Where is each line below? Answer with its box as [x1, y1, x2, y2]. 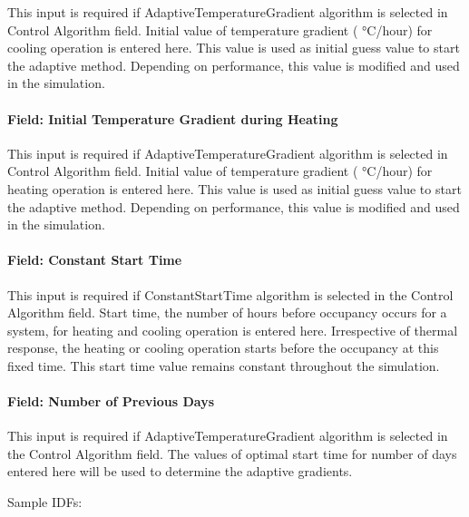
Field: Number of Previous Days [7, 392, 215, 411]
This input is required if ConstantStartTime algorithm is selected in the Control [7, 285, 454, 304]
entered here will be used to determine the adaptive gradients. [7, 462, 353, 481]
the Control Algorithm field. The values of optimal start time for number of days [7, 444, 457, 463]
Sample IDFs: [7, 493, 83, 512]
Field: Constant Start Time [7, 250, 182, 269]
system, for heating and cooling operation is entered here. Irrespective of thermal [7, 320, 458, 339]
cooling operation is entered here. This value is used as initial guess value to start [7, 38, 460, 57]
